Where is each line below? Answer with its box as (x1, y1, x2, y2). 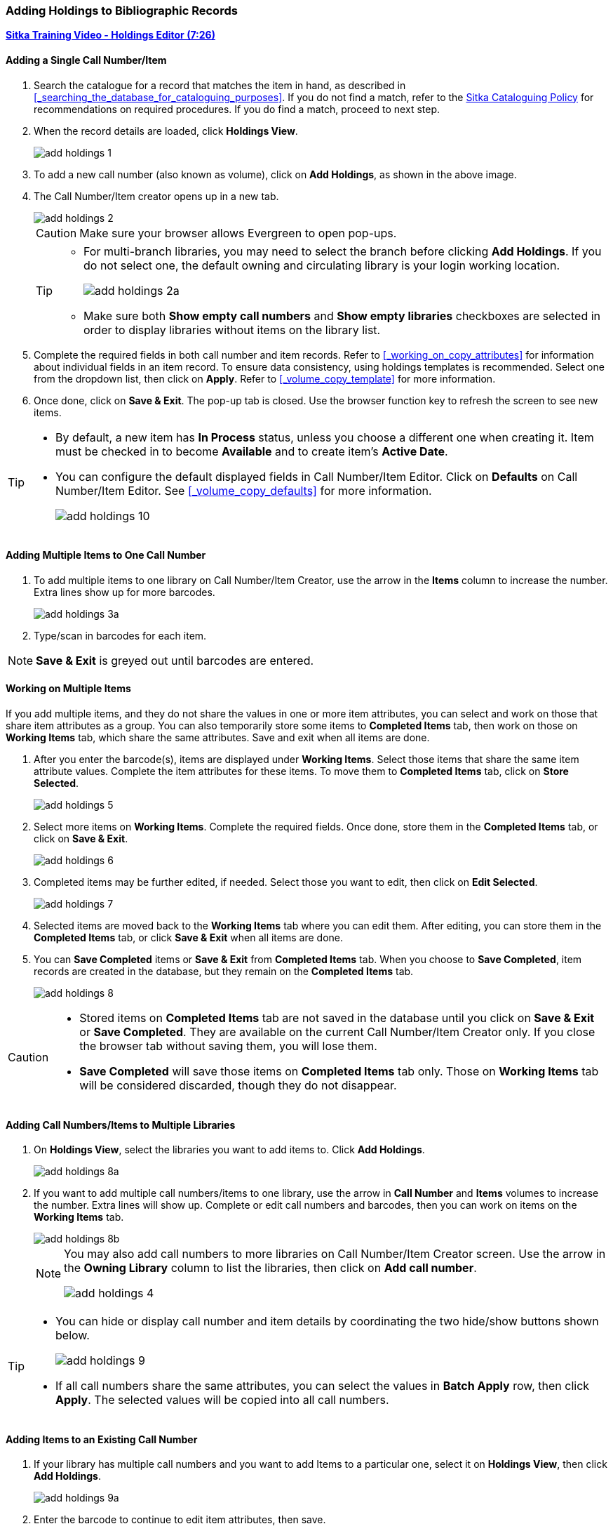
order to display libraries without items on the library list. (83, 322, 381, 337)
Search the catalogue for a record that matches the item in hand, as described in (34, 79, 406, 91)
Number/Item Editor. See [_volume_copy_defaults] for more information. (55, 483, 432, 498)
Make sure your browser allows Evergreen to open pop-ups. (79, 225, 397, 240)
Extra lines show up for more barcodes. (34, 585, 215, 598)
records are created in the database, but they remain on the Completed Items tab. (34, 965, 414, 978)
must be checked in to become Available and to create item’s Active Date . (55, 444, 448, 458)
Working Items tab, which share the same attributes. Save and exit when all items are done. (6, 731, 430, 744)
